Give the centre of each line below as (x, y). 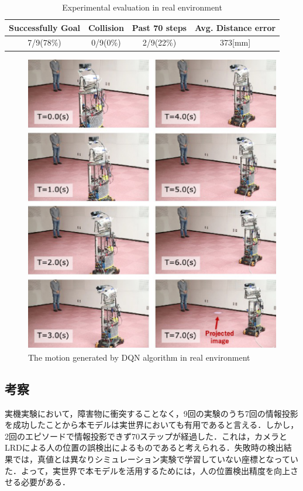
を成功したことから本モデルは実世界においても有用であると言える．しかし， (152, 425)
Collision (106, 27)
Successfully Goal (44, 27)
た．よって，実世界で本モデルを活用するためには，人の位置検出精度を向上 (147, 470)
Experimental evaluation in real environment (142, 7)
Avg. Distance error (235, 27)
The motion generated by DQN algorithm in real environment (139, 357)
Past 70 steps (159, 27)
